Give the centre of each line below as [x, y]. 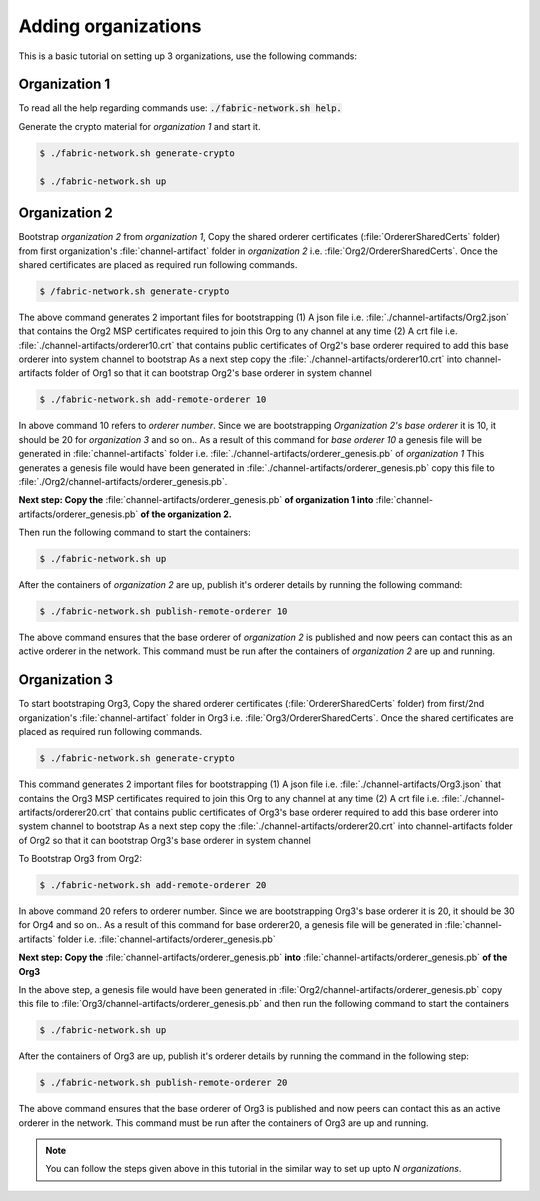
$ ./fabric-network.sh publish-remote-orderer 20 [163, 1083]
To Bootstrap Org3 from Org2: [80, 859]
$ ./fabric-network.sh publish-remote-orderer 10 [163, 611]
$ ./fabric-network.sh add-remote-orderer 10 [153, 399]
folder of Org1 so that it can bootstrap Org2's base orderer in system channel [213, 373]
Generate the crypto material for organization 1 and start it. [139, 126]
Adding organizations [110, 26]
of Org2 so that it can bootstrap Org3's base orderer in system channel [165, 840]
